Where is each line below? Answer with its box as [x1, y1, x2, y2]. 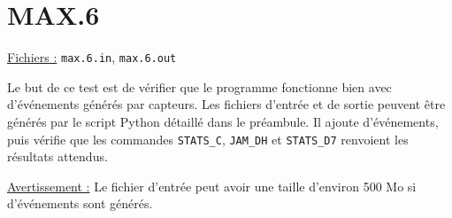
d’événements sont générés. [7, 194, 153, 213]
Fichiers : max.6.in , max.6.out [7, 48, 177, 66]
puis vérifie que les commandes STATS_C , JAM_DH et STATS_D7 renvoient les [7, 129, 409, 148]
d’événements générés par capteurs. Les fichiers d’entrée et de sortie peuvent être [7, 95, 446, 113]
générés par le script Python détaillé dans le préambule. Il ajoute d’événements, [7, 112, 439, 130]
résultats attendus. [7, 147, 108, 166]
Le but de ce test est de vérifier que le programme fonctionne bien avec [7, 77, 392, 96]
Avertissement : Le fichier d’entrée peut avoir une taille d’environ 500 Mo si [7, 176, 417, 195]
